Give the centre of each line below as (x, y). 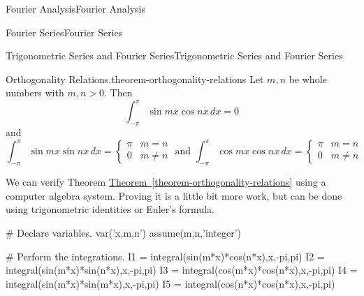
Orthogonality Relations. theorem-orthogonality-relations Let (135, 79)
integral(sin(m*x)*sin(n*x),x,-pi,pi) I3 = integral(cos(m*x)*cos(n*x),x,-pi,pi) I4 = (182, 270)
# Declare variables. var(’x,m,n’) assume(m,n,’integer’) (123, 232)
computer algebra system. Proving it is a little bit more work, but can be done (174, 195)
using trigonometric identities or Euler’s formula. (110, 209)
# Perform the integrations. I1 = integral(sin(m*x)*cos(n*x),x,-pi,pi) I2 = (165, 256)
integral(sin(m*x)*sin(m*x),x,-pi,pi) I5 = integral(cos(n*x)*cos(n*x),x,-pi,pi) (170, 283)
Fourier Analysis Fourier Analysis (76, 8)
